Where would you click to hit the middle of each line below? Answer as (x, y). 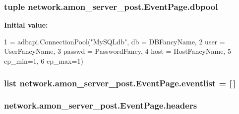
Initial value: (26, 25)
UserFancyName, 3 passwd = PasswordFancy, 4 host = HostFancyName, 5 (118, 51)
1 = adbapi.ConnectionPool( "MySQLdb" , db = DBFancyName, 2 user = (115, 41)
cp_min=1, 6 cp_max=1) (44, 61)
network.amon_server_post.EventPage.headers (101, 105)
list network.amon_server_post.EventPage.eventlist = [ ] (120, 83)
